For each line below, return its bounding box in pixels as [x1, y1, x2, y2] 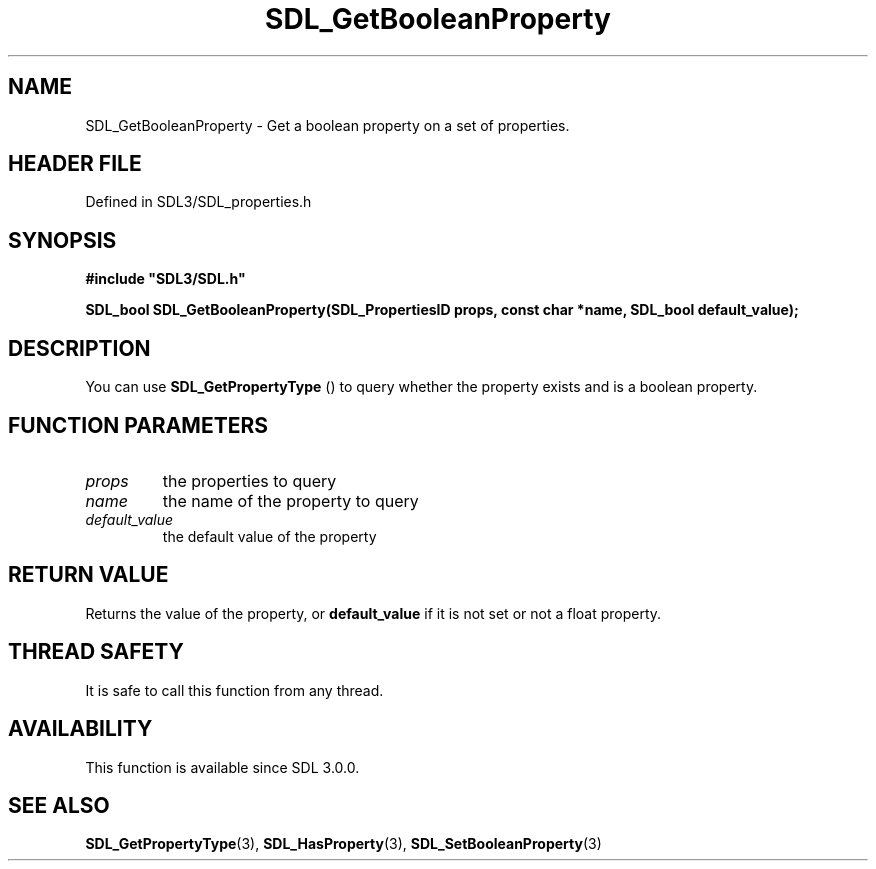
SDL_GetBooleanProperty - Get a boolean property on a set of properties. [85, 116, 570, 134]
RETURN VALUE [8, 562, 169, 588]
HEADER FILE [8, 151, 142, 177]
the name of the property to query [162, 490, 419, 511]
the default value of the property [162, 527, 377, 545]
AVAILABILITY [8, 716, 153, 742]
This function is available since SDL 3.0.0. [85, 758, 360, 776]
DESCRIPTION [8, 335, 151, 361]
